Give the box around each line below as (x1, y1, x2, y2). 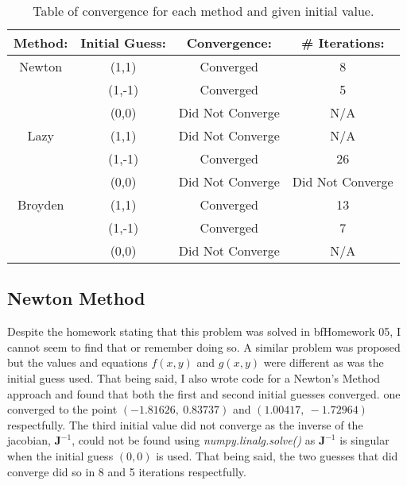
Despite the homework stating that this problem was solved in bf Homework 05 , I (7, 323, 401, 340)
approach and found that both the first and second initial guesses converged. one (7, 385, 401, 402)
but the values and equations (7, 354, 148, 371)
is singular (339, 432, 390, 448)
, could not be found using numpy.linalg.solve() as (72, 432, 316, 448)
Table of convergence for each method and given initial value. (33, 2, 374, 20)
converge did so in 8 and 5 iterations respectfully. (7, 463, 246, 479)
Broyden (17, 195, 64, 214)
